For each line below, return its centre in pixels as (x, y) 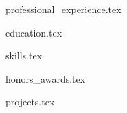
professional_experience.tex (63, 9)
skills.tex (24, 55)
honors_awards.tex (46, 78)
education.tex (34, 32)
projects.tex (30, 102)
